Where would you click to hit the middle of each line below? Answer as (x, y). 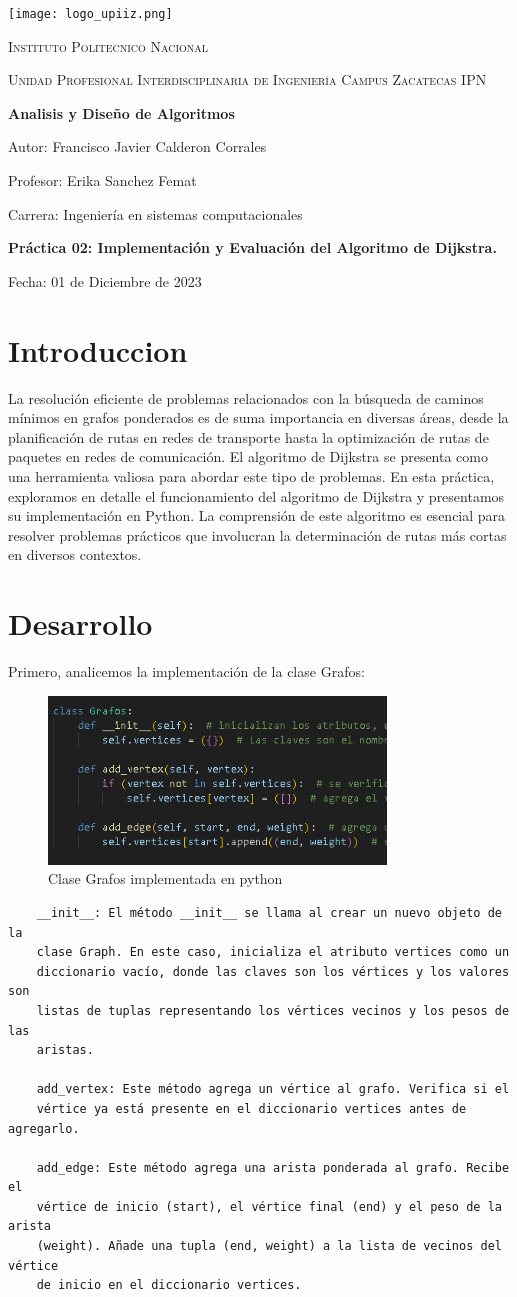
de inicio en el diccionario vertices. (169, 1285)
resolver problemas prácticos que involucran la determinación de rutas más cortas (257, 534)
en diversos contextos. (75, 554)
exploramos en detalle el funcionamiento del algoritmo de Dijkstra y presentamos (256, 495)
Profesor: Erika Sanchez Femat (102, 180)
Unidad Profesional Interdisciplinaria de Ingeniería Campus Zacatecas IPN (247, 79)
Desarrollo (80, 623)
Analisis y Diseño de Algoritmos (121, 112)
